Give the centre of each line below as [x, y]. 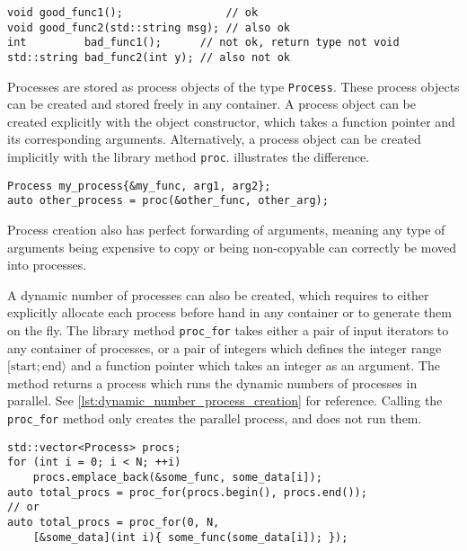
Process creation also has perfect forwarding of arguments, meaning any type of [226, 230]
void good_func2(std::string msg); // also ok [149, 27]
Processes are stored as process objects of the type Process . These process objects [233, 86]
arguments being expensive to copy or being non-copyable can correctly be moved [232, 247]
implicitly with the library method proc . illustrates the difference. [189, 157]
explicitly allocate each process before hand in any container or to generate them [229, 312]
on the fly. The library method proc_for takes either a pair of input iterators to [228, 330]
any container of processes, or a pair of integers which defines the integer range [225, 347]
